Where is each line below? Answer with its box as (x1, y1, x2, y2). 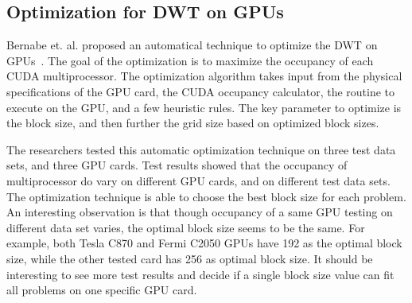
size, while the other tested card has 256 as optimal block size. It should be (6, 250, 373, 266)
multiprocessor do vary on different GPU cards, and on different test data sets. (6, 172, 391, 188)
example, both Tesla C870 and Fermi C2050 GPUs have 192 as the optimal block (6, 235, 402, 251)
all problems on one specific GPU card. (6, 282, 197, 298)
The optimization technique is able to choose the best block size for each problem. (6, 188, 406, 204)
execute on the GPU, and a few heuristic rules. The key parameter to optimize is (6, 99, 402, 115)
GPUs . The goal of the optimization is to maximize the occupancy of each (6, 52, 374, 68)
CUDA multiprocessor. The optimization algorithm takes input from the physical (6, 68, 402, 84)
